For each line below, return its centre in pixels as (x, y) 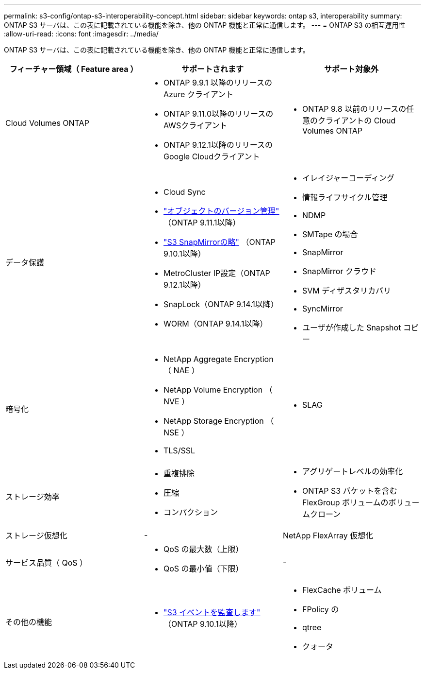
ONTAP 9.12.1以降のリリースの (218, 145)
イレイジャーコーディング (348, 178)
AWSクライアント (195, 125)
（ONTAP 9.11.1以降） (202, 223)
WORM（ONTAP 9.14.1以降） (215, 324)
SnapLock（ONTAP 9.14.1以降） (221, 304)
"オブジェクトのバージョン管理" (221, 211)
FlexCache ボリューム (342, 590)
